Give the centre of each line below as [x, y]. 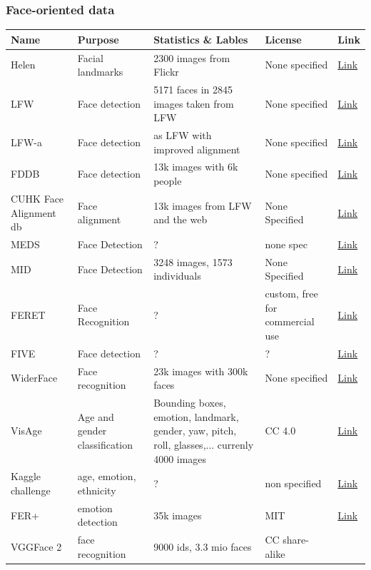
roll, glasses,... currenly [204, 444]
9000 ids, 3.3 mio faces [203, 547]
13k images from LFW [203, 205]
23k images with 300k [201, 371]
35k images [178, 515]
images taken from [194, 103]
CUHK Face [37, 198]
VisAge [26, 431]
